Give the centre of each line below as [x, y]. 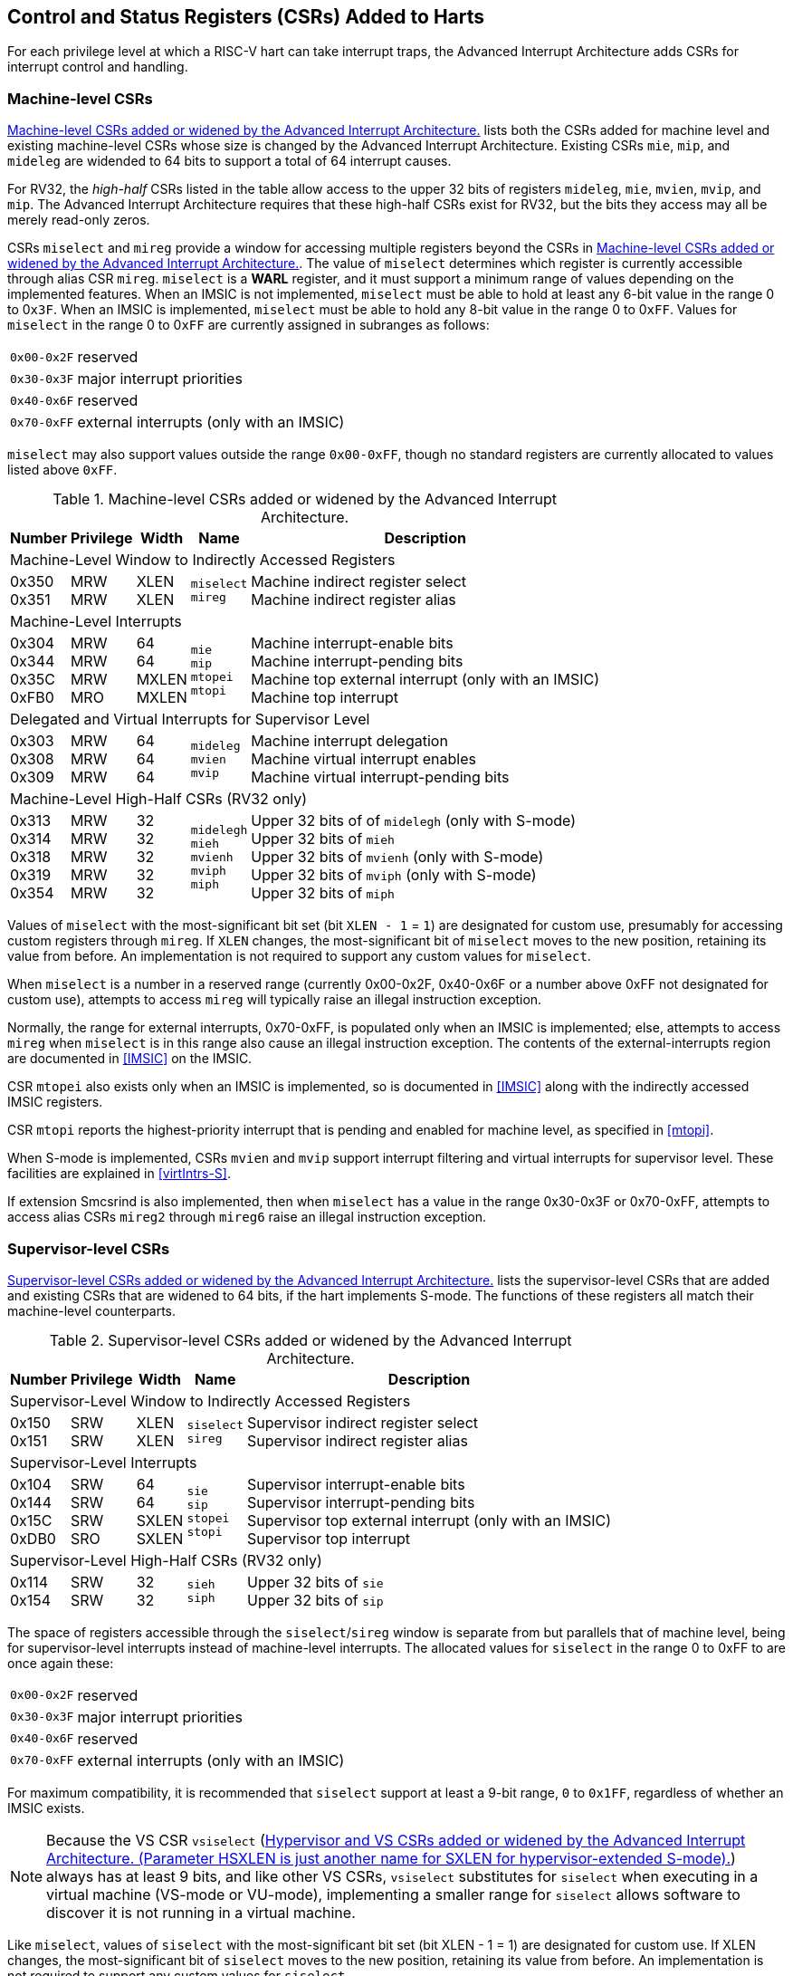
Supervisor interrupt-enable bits [356, 1484]
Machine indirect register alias [354, 600]
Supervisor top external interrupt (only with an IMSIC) [430, 1520]
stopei [208, 1518]
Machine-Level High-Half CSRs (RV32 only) [159, 799]
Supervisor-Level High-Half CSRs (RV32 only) [166, 1560]
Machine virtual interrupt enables [363, 759]
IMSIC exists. [46, 1808]
